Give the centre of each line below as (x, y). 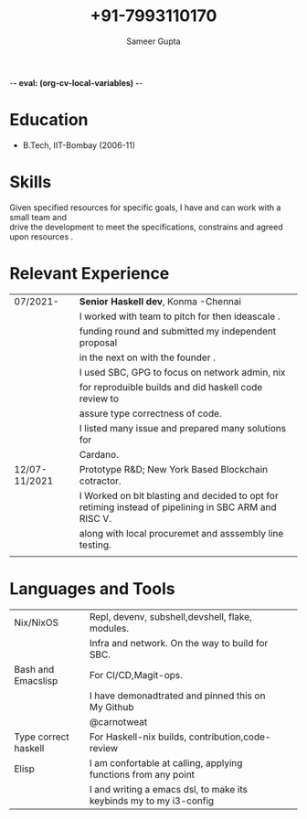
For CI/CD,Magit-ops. (136, 675)
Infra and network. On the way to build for (179, 643)
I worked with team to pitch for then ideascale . (180, 316)
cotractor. (100, 481)
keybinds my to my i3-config (152, 801)
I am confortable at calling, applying (166, 762)
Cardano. (99, 454)
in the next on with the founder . (148, 357)
